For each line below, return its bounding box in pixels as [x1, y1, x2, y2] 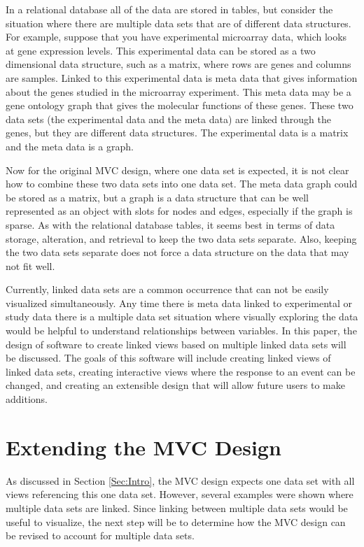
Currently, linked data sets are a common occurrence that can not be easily [6, 282, 329, 297]
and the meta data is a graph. [6, 138, 134, 153]
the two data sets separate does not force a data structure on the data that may [6, 245, 349, 260]
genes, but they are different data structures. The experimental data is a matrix [6, 125, 349, 140]
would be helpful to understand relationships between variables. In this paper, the [6, 323, 357, 338]
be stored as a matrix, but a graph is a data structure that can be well [6, 190, 309, 204]
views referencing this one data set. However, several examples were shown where [6, 487, 353, 502]
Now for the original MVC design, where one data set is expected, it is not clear [6, 162, 349, 177]
